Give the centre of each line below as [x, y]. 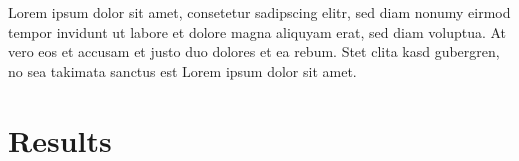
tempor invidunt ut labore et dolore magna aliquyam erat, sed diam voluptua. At [257, 31]
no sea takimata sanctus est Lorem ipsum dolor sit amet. [182, 70]
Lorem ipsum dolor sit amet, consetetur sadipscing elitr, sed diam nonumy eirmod [259, 12]
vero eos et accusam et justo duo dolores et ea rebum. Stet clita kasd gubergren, [254, 51]
